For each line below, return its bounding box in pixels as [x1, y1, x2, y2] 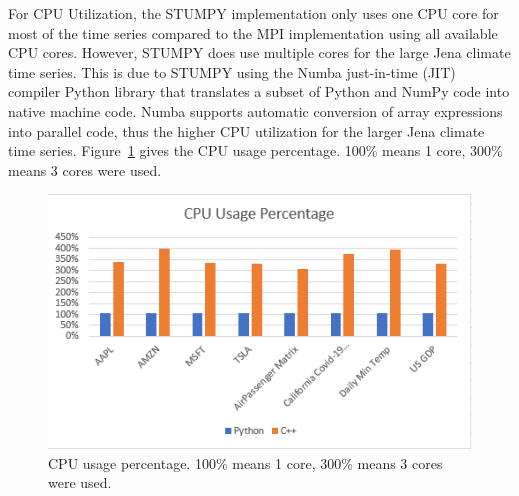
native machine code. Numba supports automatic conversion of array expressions [8, 100, 503, 121]
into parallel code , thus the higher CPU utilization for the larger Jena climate [8, 120, 485, 141]
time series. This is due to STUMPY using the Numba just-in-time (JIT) [8, 61, 456, 82]
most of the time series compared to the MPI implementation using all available [8, 22, 498, 43]
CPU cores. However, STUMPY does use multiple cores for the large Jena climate [8, 42, 511, 63]
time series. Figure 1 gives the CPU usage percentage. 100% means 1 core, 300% [8, 140, 503, 161]
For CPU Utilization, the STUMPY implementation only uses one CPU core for [8, 3, 499, 23]
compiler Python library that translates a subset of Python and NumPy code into [8, 81, 510, 102]
